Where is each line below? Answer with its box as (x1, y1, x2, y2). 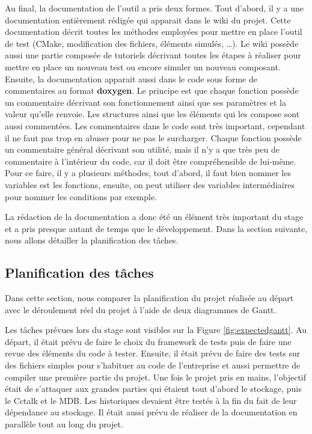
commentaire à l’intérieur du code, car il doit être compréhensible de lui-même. (5, 154, 296, 167)
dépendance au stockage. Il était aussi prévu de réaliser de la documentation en (5, 406, 298, 418)
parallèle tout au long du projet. (5, 418, 123, 430)
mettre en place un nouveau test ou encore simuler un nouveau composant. (5, 60, 281, 73)
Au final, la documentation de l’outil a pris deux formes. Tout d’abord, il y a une (5, 2, 304, 14)
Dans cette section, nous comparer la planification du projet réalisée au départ (5, 292, 294, 304)
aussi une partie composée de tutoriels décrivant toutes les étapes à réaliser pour (5, 49, 301, 61)
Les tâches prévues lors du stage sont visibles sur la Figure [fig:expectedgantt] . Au (5, 323, 307, 336)
